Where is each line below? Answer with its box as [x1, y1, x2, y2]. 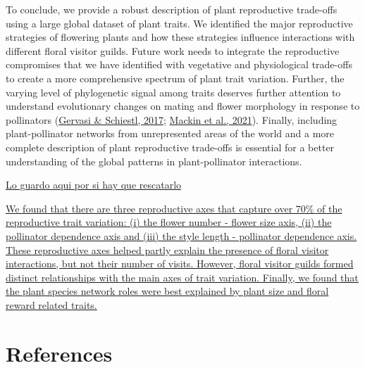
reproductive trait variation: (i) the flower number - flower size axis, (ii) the [6, 215, 332, 229]
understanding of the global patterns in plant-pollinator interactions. [6, 153, 302, 168]
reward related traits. [6, 297, 97, 312]
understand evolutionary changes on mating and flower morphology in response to [6, 99, 360, 113]
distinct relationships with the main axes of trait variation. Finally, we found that [6, 269, 359, 284]
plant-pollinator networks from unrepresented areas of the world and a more [6, 126, 335, 141]
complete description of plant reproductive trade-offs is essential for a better [6, 139, 335, 154]
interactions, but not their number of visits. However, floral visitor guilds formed [6, 256, 354, 271]
